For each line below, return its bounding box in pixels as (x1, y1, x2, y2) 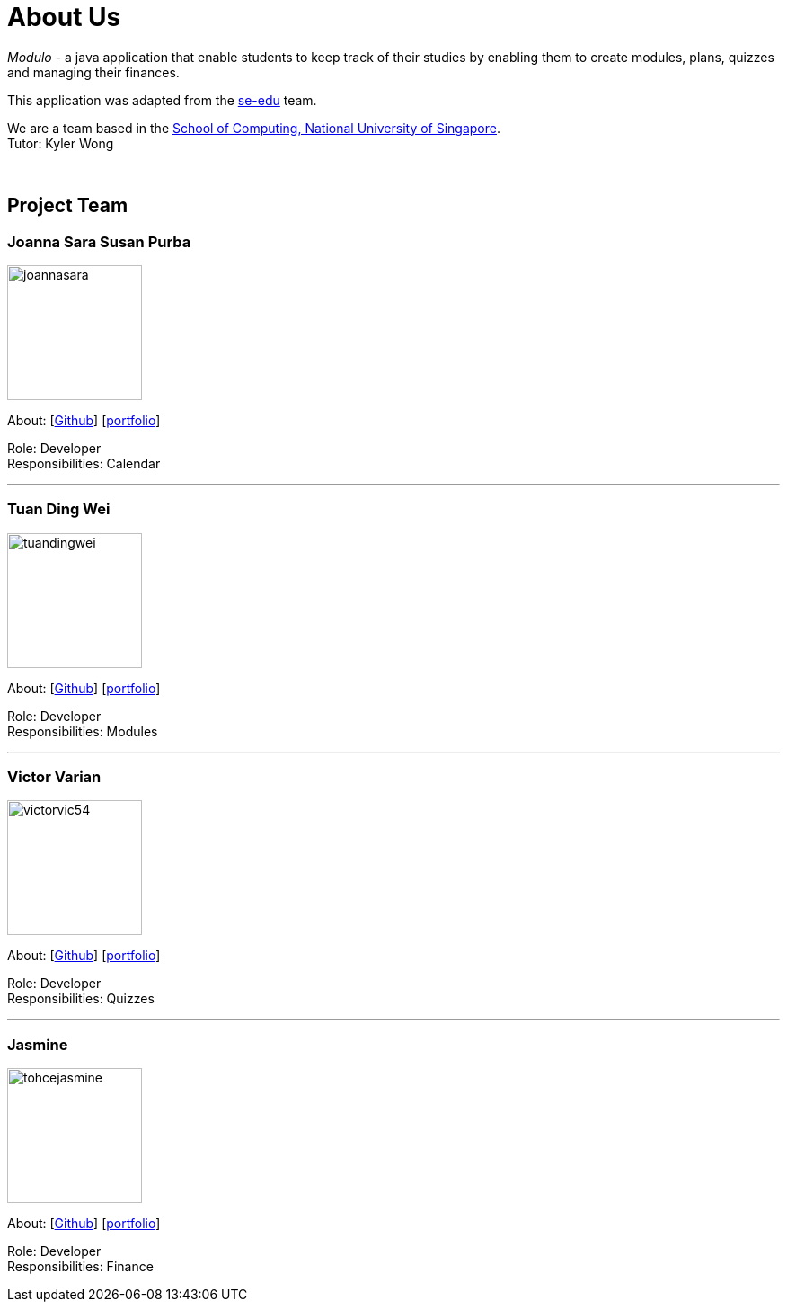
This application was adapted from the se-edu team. (7, 92, 317, 108)
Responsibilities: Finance (7, 1259, 154, 1275)
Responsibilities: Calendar (7, 455, 161, 471)
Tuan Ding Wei (7, 500, 111, 519)
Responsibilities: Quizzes (7, 991, 155, 1007)
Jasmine (7, 1035, 68, 1054)
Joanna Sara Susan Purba (7, 232, 191, 251)
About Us (7, 2, 121, 32)
